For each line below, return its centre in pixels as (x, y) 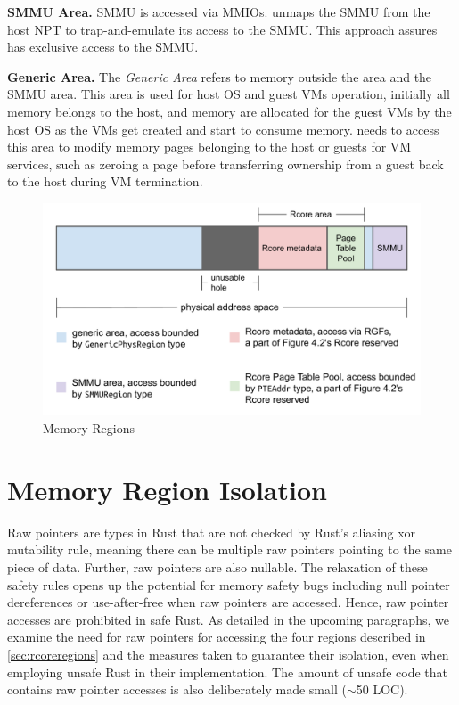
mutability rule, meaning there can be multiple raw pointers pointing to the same (229, 549)
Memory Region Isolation (167, 489)
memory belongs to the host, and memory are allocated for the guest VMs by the (229, 111)
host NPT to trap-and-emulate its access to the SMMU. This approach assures (222, 29)
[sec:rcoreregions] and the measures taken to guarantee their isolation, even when (228, 654)
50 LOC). (382, 689)
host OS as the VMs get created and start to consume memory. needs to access (223, 129)
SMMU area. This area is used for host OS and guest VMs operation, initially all (229, 94)
